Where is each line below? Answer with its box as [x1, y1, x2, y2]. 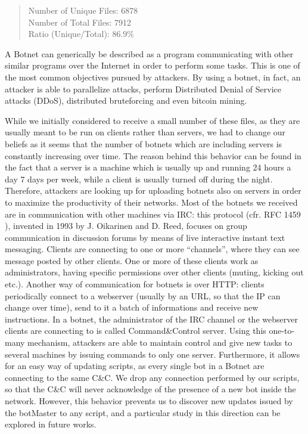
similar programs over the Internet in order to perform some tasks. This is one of [5, 59, 300, 72]
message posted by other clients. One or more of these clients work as [5, 254, 259, 266]
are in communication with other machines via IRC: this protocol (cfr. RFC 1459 [5, 207, 301, 220]
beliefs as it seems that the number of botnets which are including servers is [5, 137, 282, 150]
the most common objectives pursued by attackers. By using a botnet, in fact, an [5, 70, 301, 83]
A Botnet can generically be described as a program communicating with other [5, 47, 294, 60]
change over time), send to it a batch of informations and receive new [5, 301, 259, 314]
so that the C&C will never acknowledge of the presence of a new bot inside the [5, 383, 296, 395]
